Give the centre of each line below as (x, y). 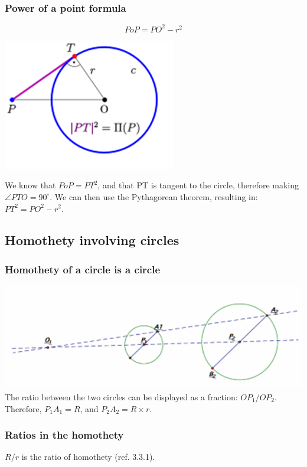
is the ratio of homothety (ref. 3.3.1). (88, 457)
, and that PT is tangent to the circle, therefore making (198, 185)
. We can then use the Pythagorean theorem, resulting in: (154, 196)
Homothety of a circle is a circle (83, 269)
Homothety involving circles (92, 240)
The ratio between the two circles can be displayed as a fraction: (121, 397)
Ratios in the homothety (64, 435)
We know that (30, 185)
